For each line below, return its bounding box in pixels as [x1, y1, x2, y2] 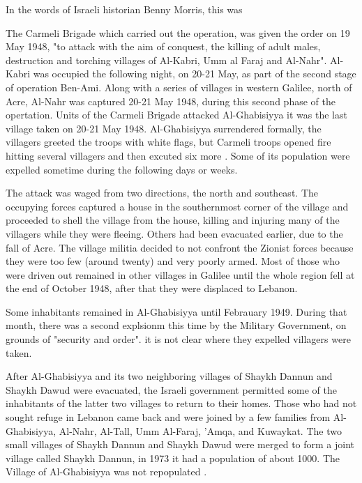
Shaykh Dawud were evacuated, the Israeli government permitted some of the [6, 382, 337, 397]
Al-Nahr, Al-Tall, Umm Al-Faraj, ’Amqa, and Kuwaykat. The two [59, 423, 342, 438]
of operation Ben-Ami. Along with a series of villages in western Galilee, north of [6, 79, 352, 94]
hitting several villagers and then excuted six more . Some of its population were [6, 148, 350, 162]
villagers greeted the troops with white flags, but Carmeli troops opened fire [6, 135, 331, 149]
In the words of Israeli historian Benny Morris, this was [6, 2, 243, 16]
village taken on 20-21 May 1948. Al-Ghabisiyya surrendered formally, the [6, 121, 322, 135]
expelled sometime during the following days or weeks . [6, 162, 238, 176]
